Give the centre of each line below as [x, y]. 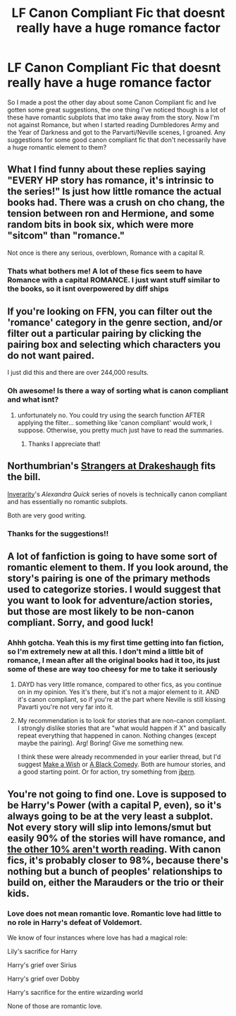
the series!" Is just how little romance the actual [114, 192]
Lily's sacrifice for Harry [42, 951]
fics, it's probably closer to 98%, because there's [118, 860]
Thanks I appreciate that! [64, 443]
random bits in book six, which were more [101, 225]
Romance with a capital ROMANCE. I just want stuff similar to [114, 280]
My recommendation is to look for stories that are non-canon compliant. [122, 721]
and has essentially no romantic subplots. [68, 501]
